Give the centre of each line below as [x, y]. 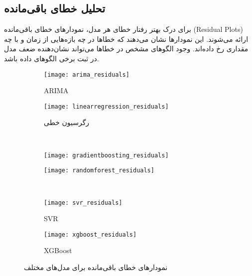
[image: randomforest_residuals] [99, 171]
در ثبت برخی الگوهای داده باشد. [52, 58]
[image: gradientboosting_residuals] [106, 155]
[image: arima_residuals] [87, 74]
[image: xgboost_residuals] [90, 234]
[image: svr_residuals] [83, 203]
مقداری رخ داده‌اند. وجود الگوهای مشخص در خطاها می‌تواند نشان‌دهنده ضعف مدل [126, 49]
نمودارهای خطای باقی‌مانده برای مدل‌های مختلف [96, 267]
